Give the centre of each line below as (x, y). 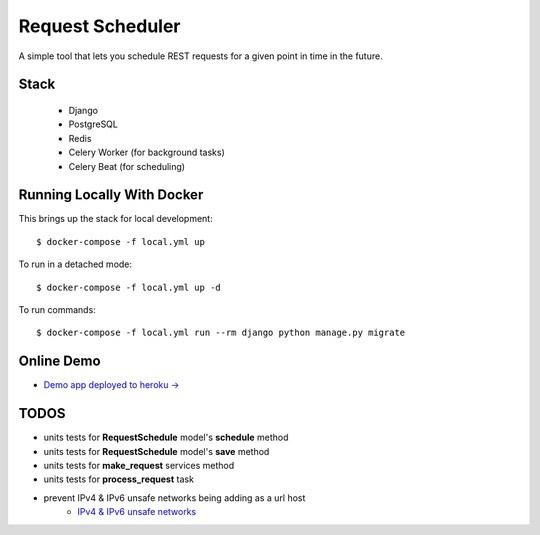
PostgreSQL (93, 124)
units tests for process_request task (119, 479)
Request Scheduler (99, 26)
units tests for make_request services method (139, 465)
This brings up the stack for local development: (116, 219)
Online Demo (59, 361)
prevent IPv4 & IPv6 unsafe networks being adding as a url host (174, 497)
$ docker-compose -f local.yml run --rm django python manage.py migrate (221, 333)
